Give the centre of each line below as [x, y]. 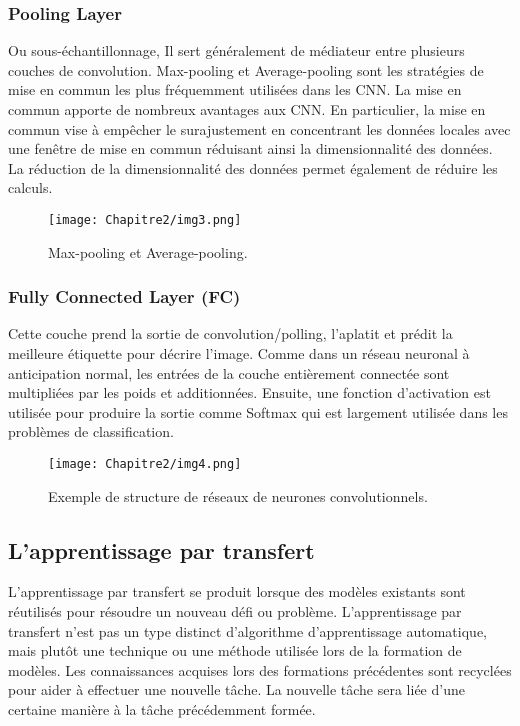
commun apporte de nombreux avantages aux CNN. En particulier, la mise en [247, 109]
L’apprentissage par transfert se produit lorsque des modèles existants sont [237, 591]
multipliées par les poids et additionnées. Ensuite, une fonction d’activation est [249, 392]
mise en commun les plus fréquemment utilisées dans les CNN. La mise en [235, 89]
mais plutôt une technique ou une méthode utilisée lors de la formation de [235, 650]
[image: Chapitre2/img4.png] [145, 464]
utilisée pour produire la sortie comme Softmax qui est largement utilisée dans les [258, 411]
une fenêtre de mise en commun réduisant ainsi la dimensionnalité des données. [250, 148]
